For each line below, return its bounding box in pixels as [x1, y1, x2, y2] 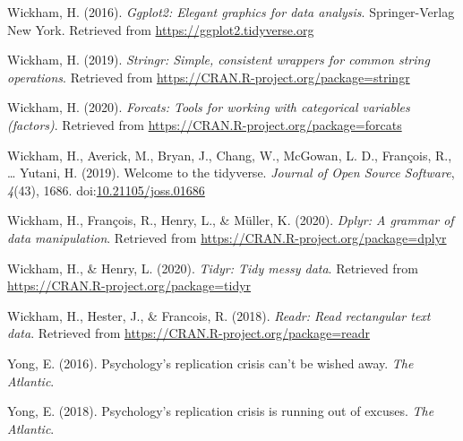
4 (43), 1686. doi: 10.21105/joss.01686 [7, 180, 205, 199]
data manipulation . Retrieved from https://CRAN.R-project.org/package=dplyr [7, 228, 447, 246]
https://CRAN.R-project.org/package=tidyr [7, 276, 252, 295]
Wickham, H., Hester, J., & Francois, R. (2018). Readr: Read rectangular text [7, 306, 431, 324]
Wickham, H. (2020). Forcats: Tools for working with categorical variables [7, 98, 410, 117]
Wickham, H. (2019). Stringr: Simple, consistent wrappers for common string [7, 50, 430, 69]
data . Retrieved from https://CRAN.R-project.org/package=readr [7, 324, 371, 342]
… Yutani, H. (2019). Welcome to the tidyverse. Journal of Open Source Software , [7, 163, 455, 182]
